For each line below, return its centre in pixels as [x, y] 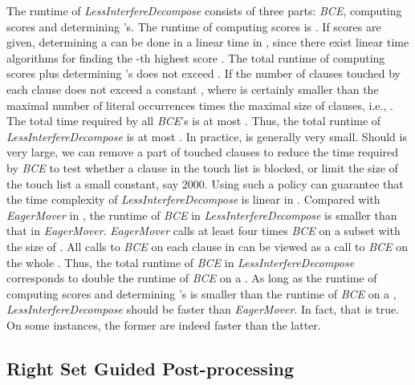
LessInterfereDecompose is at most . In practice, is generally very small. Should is [207, 136]
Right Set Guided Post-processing [151, 368]
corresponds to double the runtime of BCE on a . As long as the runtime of [192, 278]
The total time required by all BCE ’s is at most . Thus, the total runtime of [194, 121]
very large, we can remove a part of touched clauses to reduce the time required [203, 152]
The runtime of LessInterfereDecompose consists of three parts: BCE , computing [204, 10]
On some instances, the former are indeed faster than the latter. [164, 324]
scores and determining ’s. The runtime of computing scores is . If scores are [194, 26]
